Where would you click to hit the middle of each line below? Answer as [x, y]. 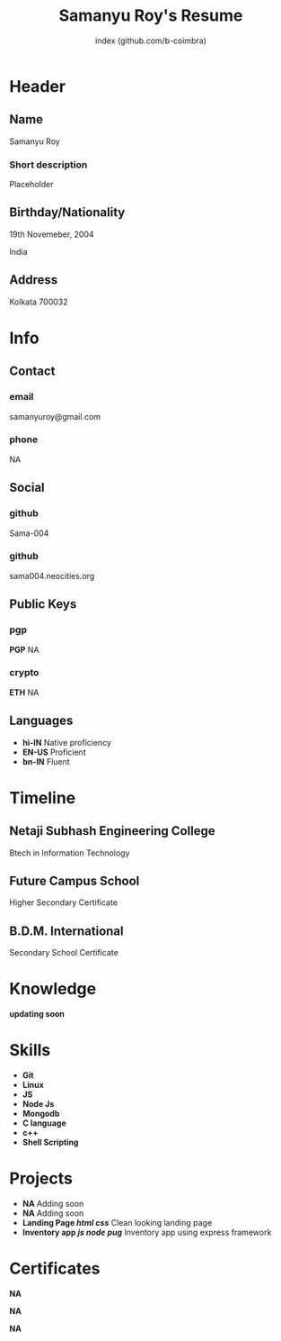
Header [37, 86]
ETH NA [24, 692]
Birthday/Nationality [67, 213]
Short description [48, 165]
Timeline [43, 797]
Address [34, 280]
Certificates [55, 1269]
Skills [30, 1051]
